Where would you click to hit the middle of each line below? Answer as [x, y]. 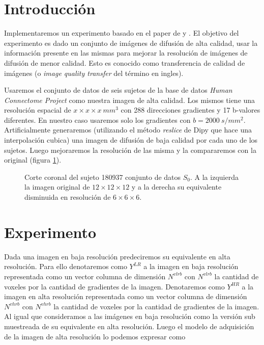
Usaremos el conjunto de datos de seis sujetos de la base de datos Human [118, 90]
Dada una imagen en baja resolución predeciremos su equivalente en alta [117, 256]
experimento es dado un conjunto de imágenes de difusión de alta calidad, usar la [131, 43]
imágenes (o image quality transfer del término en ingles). [94, 73]
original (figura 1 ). [33, 160]
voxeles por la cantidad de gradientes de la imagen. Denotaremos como [114, 286]
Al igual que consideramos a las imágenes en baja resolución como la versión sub [130, 316]
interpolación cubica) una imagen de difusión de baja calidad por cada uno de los [131, 140]
